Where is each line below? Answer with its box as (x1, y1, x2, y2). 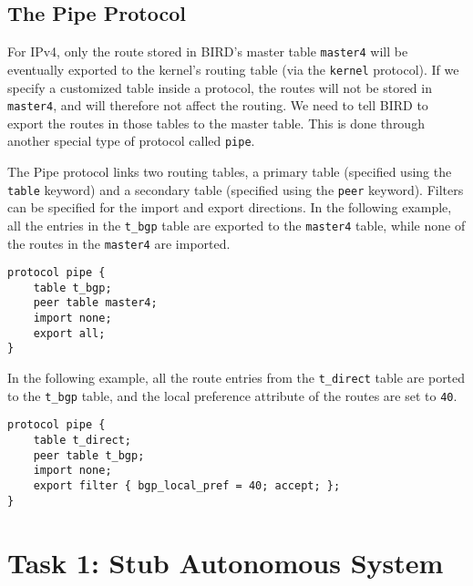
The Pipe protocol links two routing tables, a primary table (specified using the (7, 162, 452, 181)
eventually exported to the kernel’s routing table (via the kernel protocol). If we (7, 59, 459, 78)
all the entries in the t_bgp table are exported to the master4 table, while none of (7, 215, 466, 234)
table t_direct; (33, 434, 132, 447)
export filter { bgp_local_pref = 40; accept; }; (33, 479, 341, 493)
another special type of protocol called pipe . (7, 131, 255, 150)
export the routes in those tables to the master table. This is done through (7, 113, 425, 132)
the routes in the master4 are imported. (7, 233, 231, 252)
